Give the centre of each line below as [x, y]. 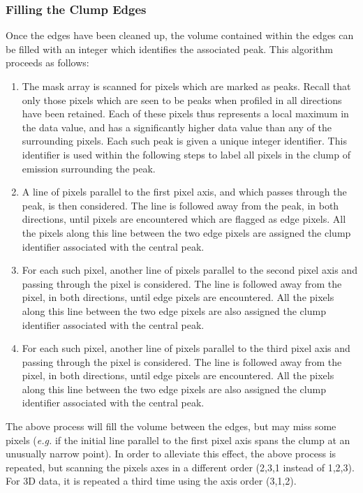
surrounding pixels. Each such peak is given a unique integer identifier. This [184, 141]
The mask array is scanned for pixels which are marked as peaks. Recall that [186, 86]
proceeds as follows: [47, 62]
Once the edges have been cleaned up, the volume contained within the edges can [180, 35]
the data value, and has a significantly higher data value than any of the [177, 127]
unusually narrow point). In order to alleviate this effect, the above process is [171, 454]
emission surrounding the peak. [89, 168]
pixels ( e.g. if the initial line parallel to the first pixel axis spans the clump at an [178, 440]
